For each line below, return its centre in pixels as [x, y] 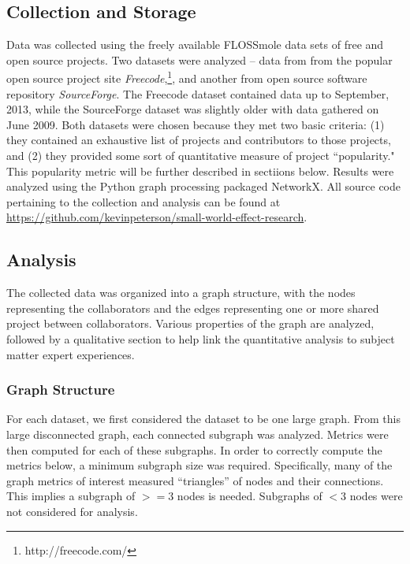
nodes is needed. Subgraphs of [250, 496]
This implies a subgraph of [71, 496]
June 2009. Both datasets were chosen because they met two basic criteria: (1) [196, 124]
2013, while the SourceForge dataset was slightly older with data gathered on [193, 109]
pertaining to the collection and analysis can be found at [143, 201]
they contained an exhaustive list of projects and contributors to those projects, [199, 140]
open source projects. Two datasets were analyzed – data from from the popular [199, 59]
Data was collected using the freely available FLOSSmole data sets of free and [195, 45]
